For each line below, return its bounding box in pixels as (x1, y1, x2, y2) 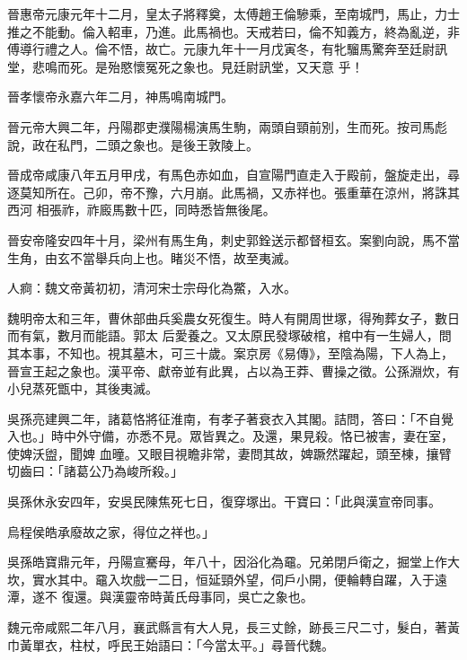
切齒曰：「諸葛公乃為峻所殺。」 (7, 462, 183, 480)
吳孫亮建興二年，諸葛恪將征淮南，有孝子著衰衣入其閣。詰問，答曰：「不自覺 (7, 409, 454, 427)
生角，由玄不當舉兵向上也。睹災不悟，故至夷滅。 (7, 248, 296, 267)
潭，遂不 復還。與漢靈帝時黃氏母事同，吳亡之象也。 (7, 587, 313, 606)
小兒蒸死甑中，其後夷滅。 (7, 379, 158, 398)
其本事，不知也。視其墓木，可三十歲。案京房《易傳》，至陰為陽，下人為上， (7, 343, 454, 362)
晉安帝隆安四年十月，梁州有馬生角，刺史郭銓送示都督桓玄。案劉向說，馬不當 (7, 230, 460, 249)
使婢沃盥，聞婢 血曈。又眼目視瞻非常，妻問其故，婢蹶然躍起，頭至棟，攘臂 (7, 444, 452, 462)
